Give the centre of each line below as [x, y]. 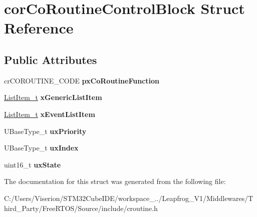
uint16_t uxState [33, 164]
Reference [39, 28]
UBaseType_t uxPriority [45, 131]
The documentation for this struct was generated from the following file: [115, 181]
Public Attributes [51, 59]
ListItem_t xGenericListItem [53, 97]
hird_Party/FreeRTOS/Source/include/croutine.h [81, 208]
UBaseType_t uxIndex [41, 148]
